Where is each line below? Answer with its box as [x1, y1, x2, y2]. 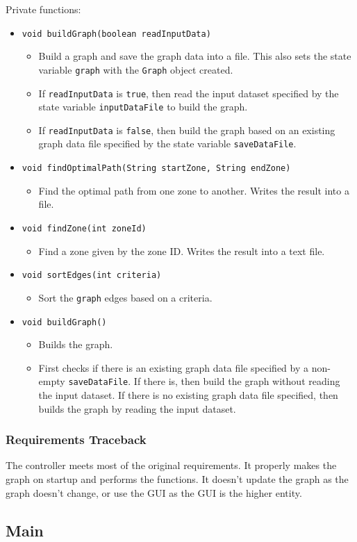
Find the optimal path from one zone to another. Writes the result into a [38, 183, 349, 197]
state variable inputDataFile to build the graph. [38, 99, 248, 114]
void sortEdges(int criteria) [22, 270, 162, 281]
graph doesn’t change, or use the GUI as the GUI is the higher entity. [6, 485, 302, 500]
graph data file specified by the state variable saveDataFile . [38, 136, 297, 151]
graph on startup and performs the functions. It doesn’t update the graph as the [6, 472, 349, 486]
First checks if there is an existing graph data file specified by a [38, 360, 308, 375]
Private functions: [6, 2, 81, 16]
